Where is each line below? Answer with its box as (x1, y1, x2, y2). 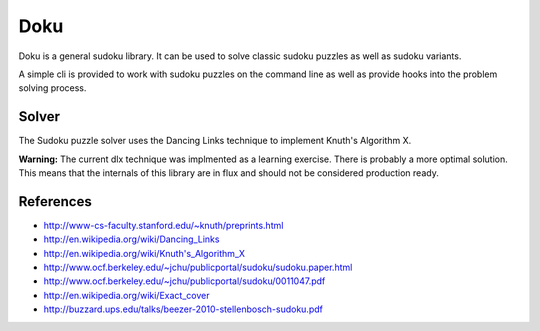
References (18, 193, 92, 210)
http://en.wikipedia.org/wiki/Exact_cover (43, 289, 210, 301)
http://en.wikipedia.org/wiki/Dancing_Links (43, 233, 220, 245)
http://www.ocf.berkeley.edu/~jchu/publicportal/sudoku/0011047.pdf (43, 275, 326, 287)
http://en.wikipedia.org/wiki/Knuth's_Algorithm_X (43, 247, 245, 259)
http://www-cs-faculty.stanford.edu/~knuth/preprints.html (43, 219, 284, 231)
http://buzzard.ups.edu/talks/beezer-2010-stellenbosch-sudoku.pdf (43, 303, 324, 315)
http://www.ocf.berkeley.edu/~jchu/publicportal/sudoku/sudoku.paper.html (43, 261, 353, 274)
